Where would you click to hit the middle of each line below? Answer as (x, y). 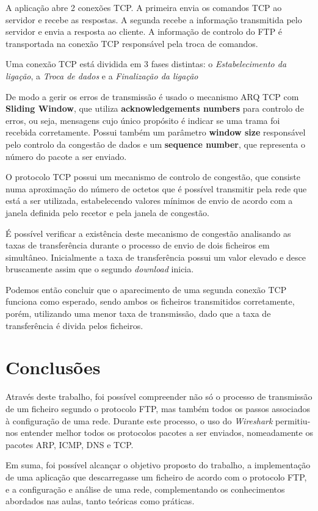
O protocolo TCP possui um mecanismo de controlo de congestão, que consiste (153, 177)
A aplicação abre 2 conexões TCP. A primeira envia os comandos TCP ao (144, 7)
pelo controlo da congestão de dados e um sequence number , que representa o (155, 144)
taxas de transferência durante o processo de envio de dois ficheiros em (138, 245)
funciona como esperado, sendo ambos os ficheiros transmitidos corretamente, (150, 301)
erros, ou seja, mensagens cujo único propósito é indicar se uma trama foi (143, 120)
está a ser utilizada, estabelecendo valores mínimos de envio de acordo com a (149, 201)
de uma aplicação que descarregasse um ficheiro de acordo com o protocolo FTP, (156, 477)
